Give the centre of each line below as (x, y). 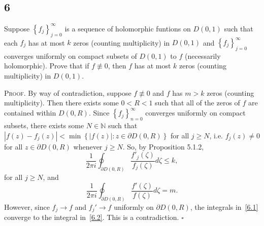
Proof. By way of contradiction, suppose (68, 92)
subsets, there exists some (44, 125)
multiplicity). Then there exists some (61, 103)
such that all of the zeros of (197, 103)
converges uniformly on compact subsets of (71, 55)
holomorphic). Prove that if (47, 66)
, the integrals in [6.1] (224, 206)
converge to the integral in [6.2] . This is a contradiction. (92, 217)
